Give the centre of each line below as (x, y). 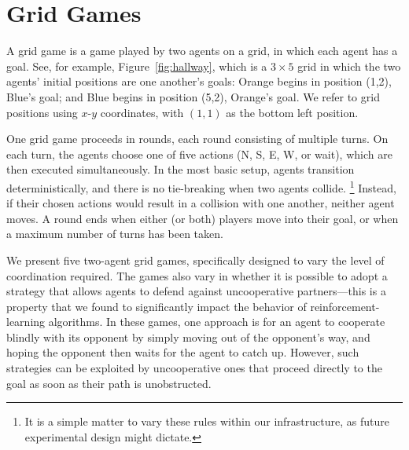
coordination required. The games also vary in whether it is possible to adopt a (197, 275)
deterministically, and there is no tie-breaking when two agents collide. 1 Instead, (201, 186)
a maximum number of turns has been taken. (115, 234)
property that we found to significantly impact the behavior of (157, 306)
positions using (42, 112)
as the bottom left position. (292, 112)
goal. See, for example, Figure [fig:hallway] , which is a (137, 66)
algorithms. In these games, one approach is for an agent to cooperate (217, 322)
